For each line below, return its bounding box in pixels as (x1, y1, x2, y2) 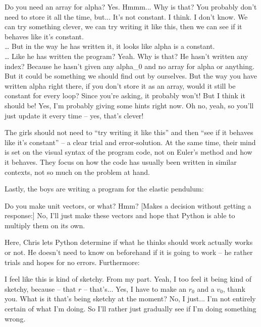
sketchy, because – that (5, 283, 76, 294)
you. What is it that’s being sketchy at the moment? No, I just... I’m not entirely (5, 293, 256, 304)
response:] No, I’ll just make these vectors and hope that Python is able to (5, 210, 235, 221)
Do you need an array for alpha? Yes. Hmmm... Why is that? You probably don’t (5, 2, 257, 12)
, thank (223, 283, 245, 294)
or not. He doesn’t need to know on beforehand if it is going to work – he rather (5, 247, 253, 257)
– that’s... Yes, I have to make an (83, 283, 187, 294)
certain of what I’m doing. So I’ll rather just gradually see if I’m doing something (5, 303, 256, 314)
